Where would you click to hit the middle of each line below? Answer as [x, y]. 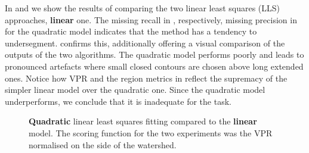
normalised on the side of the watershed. [103, 144]
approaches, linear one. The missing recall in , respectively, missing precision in [151, 19]
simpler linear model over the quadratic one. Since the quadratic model [135, 90]
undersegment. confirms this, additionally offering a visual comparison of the [145, 43]
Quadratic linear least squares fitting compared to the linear [143, 121]
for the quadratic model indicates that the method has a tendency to [131, 31]
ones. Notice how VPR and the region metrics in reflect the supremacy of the [146, 78]
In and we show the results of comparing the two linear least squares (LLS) [143, 8]
